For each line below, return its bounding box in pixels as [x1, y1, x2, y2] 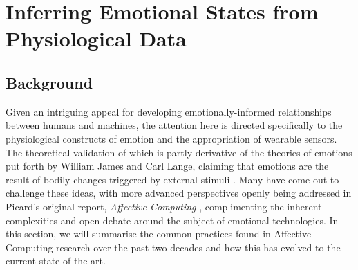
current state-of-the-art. [6, 253, 106, 268]
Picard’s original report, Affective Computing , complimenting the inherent [6, 199, 322, 213]
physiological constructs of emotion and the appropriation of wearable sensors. [6, 131, 337, 145]
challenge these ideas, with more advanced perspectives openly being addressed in [6, 186, 352, 200]
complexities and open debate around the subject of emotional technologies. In [6, 213, 339, 227]
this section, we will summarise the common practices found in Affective [6, 226, 312, 241]
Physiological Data [6, 24, 187, 53]
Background [6, 71, 93, 93]
